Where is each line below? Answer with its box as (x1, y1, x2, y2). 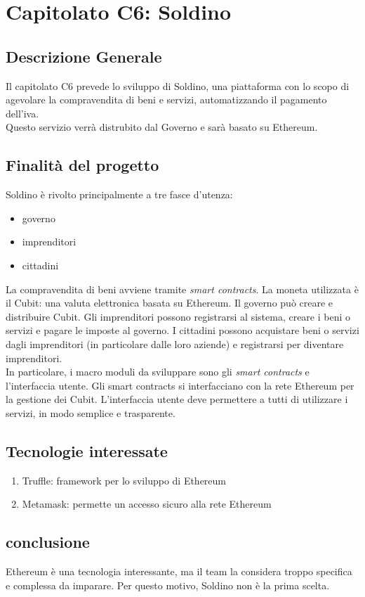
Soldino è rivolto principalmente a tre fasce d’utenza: (6, 187, 233, 202)
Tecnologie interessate (6, 439, 168, 461)
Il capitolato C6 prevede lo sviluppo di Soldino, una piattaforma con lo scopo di (6, 78, 350, 93)
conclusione (6, 531, 90, 553)
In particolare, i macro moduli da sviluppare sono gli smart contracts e (6, 364, 310, 379)
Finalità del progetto (6, 154, 159, 176)
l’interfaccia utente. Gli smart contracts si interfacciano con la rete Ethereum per (6, 378, 354, 392)
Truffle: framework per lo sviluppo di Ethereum (22, 473, 227, 487)
